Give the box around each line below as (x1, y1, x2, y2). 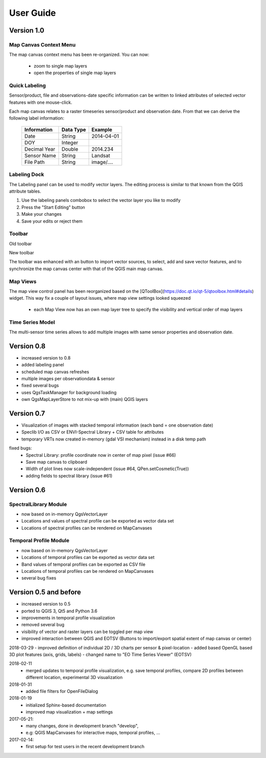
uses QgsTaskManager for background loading (21, 389, 117, 395)
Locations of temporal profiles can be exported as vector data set (21, 555, 155, 560)
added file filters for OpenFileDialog (26, 688, 99, 694)
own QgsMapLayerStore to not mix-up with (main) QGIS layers (21, 397, 148, 402)
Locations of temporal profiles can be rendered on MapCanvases (21, 568, 154, 574)
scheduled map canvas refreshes (21, 368, 90, 375)
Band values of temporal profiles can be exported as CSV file (21, 561, 145, 567)
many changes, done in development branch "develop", (26, 722, 139, 728)
